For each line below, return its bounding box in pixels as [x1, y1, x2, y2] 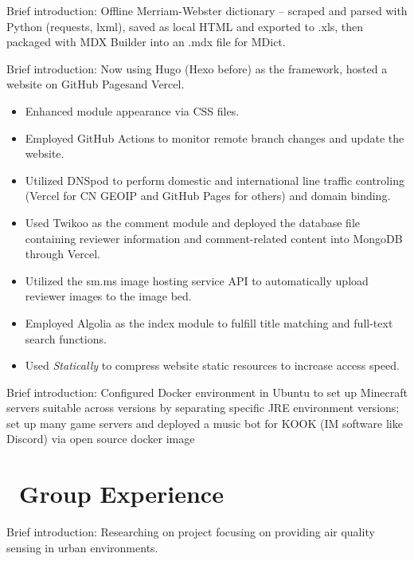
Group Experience [19, 477, 224, 510]
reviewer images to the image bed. [25, 288, 192, 304]
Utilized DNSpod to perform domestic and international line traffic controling [25, 171, 404, 188]
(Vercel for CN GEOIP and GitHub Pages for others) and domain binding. [25, 187, 391, 204]
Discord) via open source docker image [6, 430, 195, 447]
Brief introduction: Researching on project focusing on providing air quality [6, 524, 375, 540]
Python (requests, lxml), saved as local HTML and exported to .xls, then [6, 18, 364, 34]
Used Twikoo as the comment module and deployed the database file [25, 214, 360, 230]
